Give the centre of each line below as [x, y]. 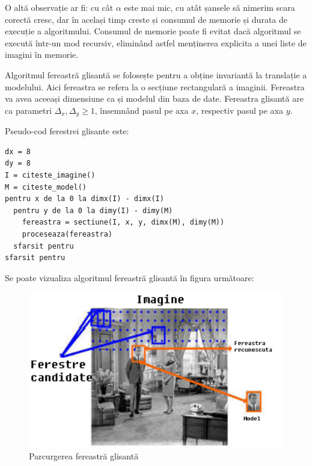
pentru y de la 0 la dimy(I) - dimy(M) [93, 210]
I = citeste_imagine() [50, 175]
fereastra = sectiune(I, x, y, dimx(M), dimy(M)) [123, 222]
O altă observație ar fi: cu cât [59, 7]
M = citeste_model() [46, 187]
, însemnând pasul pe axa [142, 110]
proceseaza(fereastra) [67, 234]
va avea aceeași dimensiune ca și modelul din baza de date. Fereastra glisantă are [154, 98]
